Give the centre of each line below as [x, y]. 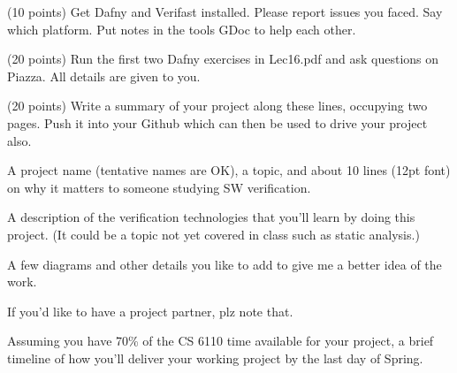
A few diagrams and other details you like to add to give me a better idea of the [225, 264]
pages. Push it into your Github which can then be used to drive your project [217, 122]
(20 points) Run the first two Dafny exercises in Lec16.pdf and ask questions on [223, 59]
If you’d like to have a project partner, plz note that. [150, 311]
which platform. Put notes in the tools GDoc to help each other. [182, 29]
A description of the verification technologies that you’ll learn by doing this [211, 217]
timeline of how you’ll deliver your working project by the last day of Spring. [215, 358]
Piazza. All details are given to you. [104, 76]
